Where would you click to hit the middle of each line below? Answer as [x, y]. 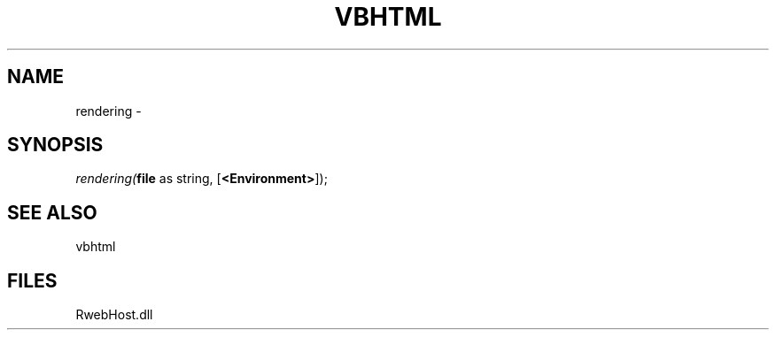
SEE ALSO [52, 212]
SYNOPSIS [55, 145]
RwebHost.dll [114, 315]
